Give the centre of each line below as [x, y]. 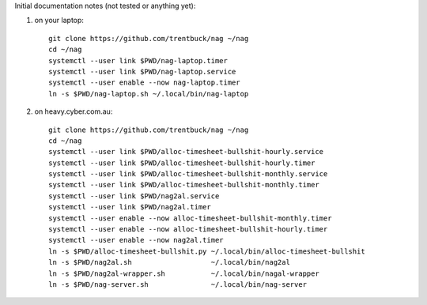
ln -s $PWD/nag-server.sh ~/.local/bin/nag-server [178, 284]
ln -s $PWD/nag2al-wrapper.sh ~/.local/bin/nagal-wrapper [184, 273]
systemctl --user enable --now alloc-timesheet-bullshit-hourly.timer [188, 230]
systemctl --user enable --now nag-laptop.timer [144, 83]
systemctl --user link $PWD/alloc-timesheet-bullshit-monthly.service [188, 174]
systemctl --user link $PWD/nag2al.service [134, 196]
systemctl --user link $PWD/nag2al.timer [130, 207]
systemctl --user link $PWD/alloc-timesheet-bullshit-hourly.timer [182, 163]
